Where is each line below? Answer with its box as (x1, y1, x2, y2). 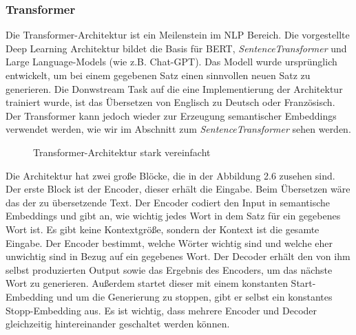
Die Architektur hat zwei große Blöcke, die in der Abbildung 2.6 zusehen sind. (6, 168, 335, 182)
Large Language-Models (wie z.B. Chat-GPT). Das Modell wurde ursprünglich (6, 54, 337, 69)
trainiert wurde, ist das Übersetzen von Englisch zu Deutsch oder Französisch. (6, 95, 335, 109)
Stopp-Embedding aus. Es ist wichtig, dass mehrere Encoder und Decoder (6, 303, 317, 317)
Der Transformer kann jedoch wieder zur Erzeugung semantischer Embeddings (6, 108, 337, 122)
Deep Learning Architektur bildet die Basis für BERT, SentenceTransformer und (6, 41, 347, 55)
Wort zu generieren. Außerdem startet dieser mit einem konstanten (6, 276, 288, 290)
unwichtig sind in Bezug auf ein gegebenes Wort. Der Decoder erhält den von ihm (6, 249, 350, 263)
